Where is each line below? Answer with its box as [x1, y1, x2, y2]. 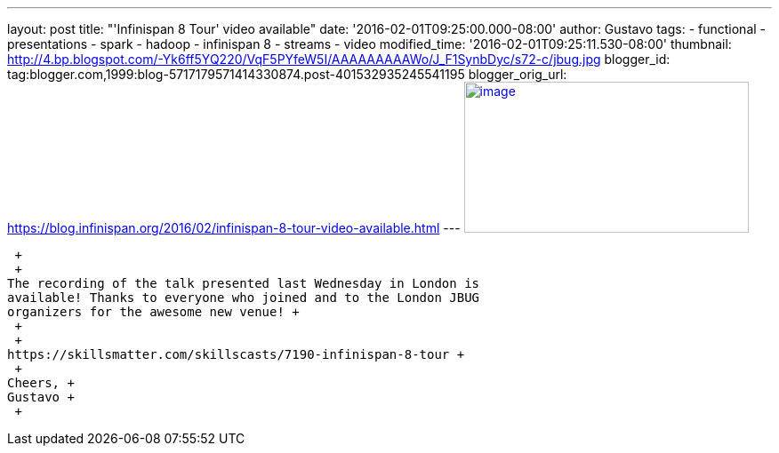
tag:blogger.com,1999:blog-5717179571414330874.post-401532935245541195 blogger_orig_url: [7, 67, 567, 82]
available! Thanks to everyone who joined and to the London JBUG [7, 290, 480, 305]
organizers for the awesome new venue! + [7, 305, 300, 319]
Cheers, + [7, 376, 75, 390]
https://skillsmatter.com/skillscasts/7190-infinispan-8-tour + [7, 347, 465, 362]
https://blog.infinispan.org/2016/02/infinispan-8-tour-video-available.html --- [7, 220, 461, 235]
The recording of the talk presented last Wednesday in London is [7, 276, 480, 290]
